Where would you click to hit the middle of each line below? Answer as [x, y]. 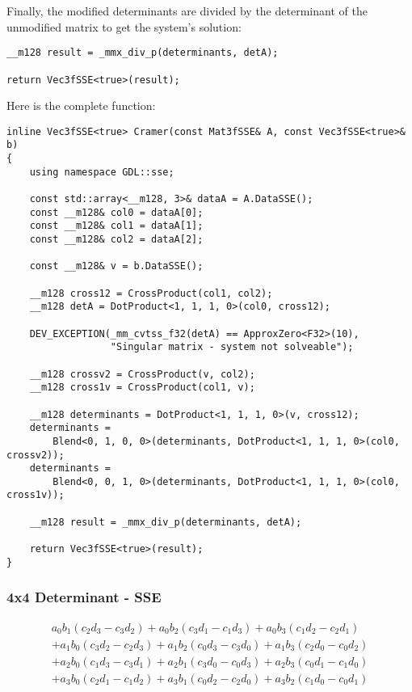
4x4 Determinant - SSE [84, 597]
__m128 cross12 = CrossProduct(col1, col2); [151, 293]
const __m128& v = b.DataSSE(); [116, 266]
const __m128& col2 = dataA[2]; [116, 239]
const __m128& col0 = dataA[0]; [116, 212]
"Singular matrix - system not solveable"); [232, 347]
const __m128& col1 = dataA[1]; [116, 226]
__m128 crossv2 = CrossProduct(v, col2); [142, 374]
